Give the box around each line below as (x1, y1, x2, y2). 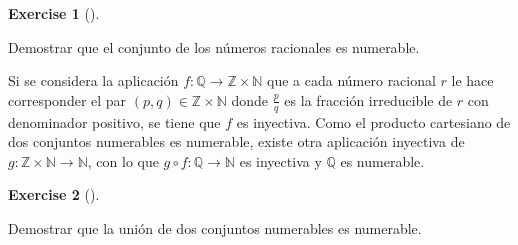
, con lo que (87, 150, 159, 171)
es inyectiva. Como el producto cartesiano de (236, 111, 511, 132)
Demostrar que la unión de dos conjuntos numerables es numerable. (8, 217, 422, 238)
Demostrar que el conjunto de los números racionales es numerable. (8, 36, 420, 57)
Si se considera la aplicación (8, 70, 179, 91)
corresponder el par (8, 89, 127, 110)
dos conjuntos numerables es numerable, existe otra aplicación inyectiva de (8, 131, 465, 152)
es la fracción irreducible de (284, 89, 453, 110)
